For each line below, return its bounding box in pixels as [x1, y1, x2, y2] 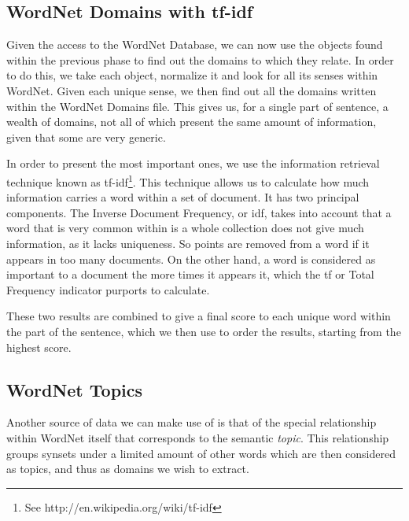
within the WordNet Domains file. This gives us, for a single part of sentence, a [6, 98, 389, 114]
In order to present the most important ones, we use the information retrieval [6, 155, 380, 172]
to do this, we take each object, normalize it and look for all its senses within [6, 67, 378, 83]
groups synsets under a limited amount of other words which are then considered [6, 445, 396, 461]
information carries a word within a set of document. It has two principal [6, 189, 359, 205]
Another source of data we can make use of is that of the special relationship [6, 414, 377, 430]
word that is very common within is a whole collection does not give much [6, 220, 364, 236]
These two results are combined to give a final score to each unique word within [6, 308, 391, 324]
